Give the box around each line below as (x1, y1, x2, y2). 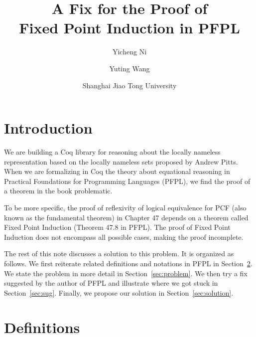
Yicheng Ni (112, 46, 147, 57)
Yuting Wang (109, 63, 150, 73)
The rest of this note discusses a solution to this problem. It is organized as (4, 248, 234, 259)
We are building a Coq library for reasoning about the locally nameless (4, 147, 221, 157)
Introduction (4, 118, 93, 138)
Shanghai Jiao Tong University (82, 80, 177, 90)
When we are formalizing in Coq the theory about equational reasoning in (4, 166, 230, 176)
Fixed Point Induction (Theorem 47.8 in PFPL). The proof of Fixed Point (4, 222, 231, 232)
